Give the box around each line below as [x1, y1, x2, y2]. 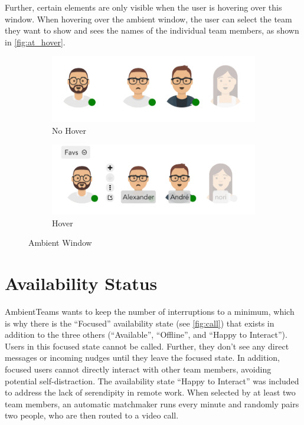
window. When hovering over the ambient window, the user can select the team [5, 12, 292, 25]
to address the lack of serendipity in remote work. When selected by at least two [5, 386, 296, 398]
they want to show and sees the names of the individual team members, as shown [5, 24, 299, 37]
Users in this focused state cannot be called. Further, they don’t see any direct [5, 340, 289, 352]
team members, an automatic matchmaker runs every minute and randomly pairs [5, 397, 299, 410]
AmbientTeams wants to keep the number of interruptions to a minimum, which [5, 305, 295, 317]
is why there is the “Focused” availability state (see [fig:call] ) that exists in [5, 317, 274, 329]
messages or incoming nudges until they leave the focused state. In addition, [5, 351, 280, 364]
